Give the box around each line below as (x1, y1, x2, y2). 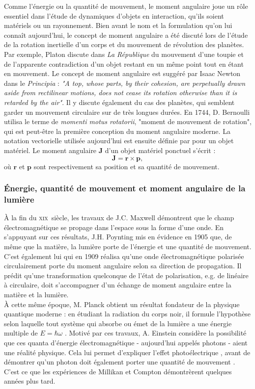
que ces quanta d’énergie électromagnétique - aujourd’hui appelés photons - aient (4, 337, 248, 347)
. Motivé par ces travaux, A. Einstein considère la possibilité (64, 328, 247, 338)
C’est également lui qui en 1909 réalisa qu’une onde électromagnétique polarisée (4, 251, 244, 261)
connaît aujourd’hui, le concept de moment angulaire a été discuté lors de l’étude (4, 29, 248, 40)
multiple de (4, 328, 38, 338)
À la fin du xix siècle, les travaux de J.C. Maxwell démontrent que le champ (4, 212, 234, 223)
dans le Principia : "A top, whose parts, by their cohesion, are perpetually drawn (4, 78, 245, 88)
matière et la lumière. (4, 289, 69, 299)
